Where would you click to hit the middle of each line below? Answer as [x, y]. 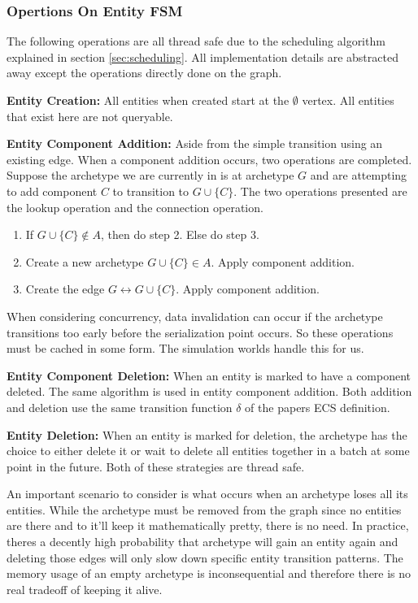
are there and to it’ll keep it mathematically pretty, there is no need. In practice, [208, 525]
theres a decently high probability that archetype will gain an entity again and [202, 542]
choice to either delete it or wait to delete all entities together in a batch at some [208, 451]
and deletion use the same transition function [120, 407]
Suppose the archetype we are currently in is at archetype [150, 175]
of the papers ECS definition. [318, 407]
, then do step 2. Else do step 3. [180, 234]
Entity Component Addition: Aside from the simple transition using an [195, 143]
